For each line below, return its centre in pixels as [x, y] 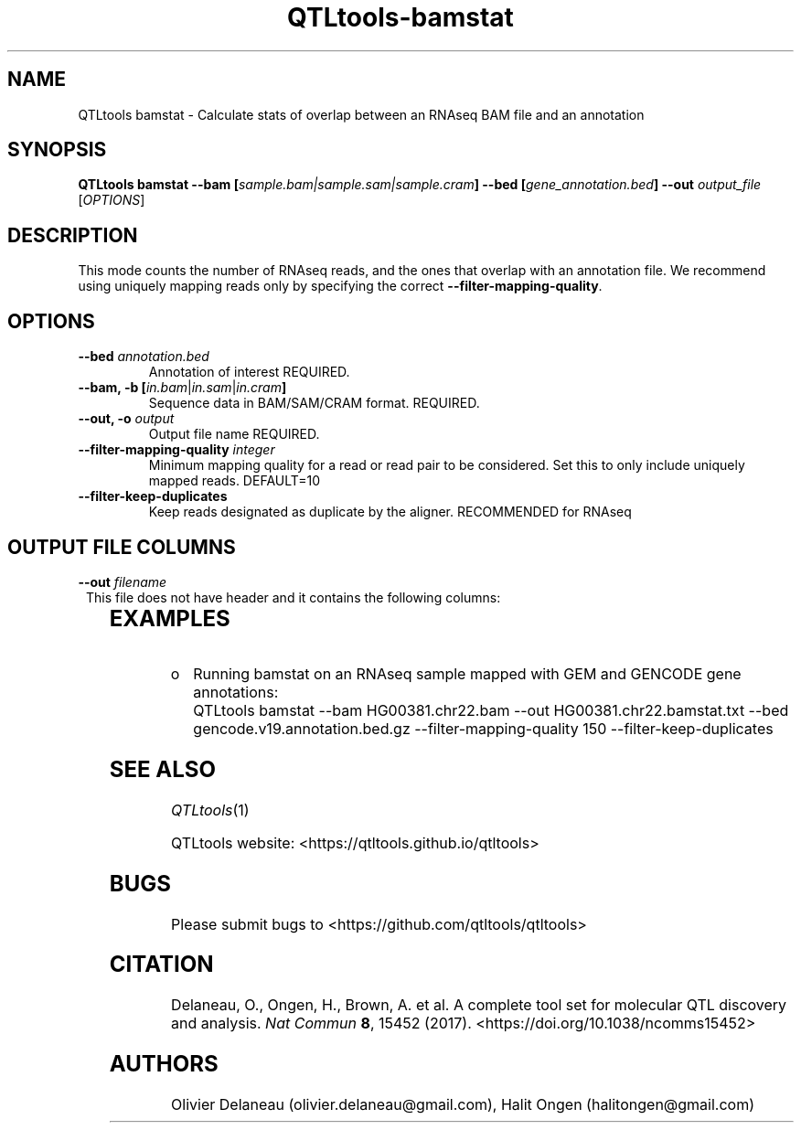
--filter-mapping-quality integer [176, 450]
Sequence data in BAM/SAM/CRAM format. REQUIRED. [314, 403]
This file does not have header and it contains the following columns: [294, 597]
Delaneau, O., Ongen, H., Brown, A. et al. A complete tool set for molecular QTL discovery [479, 1005]
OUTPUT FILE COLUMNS [122, 547]
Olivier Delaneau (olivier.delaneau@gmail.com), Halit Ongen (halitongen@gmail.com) [463, 1105]
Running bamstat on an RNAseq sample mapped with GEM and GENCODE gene [467, 673]
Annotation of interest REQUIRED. [249, 372]
